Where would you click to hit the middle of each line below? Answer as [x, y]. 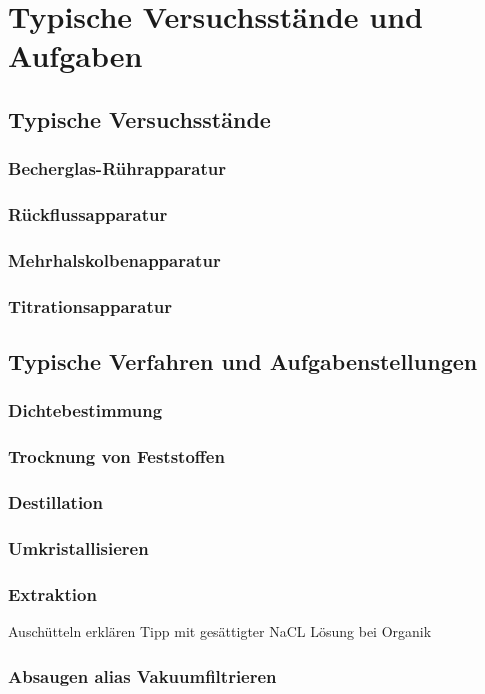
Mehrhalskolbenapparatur [114, 259]
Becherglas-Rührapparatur [117, 168]
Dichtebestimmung [85, 410]
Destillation [55, 502]
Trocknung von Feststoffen [116, 456]
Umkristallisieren [78, 547]
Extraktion [52, 593]
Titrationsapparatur [90, 305]
